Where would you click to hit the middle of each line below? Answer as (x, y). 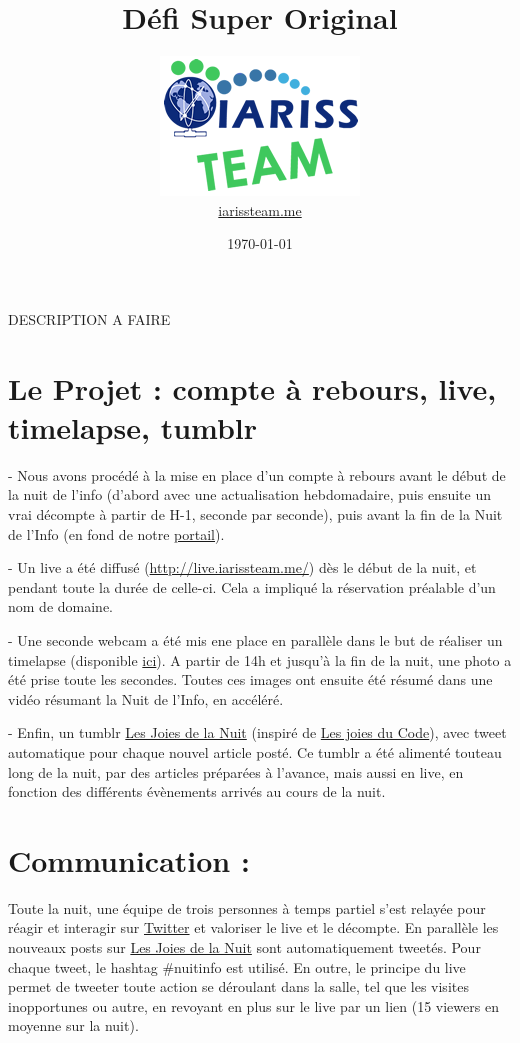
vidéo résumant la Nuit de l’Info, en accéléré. (146, 698)
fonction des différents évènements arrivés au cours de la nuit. (197, 791)
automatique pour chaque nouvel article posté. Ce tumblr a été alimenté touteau (255, 751)
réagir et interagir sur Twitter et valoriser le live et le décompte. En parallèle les (253, 927)
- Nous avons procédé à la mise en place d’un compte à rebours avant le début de (257, 474)
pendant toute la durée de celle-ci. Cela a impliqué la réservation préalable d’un (252, 586)
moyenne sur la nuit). (73, 1025)
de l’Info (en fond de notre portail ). (116, 533)
